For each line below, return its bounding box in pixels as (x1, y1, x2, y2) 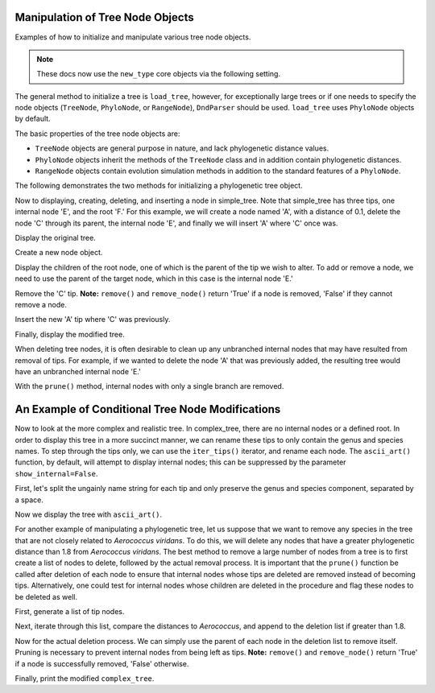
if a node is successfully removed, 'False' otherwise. (14, 658, 189, 668)
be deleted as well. (14, 592, 78, 601)
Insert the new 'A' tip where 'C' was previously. (14, 315, 171, 324)
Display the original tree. (14, 233, 96, 242)
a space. (14, 495, 43, 505)
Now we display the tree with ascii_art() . (14, 509, 163, 519)
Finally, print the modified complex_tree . (14, 674, 155, 683)
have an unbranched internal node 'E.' (14, 366, 141, 376)
